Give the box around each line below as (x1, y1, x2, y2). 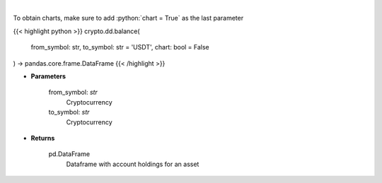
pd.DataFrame (48, 150, 91, 158)
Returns (30, 134, 55, 142)
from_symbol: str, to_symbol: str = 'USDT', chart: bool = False (30, 43, 210, 52)
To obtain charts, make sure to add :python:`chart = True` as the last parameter (13, 14, 244, 23)
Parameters (30, 71, 66, 81)
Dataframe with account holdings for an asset (66, 160, 199, 168)
